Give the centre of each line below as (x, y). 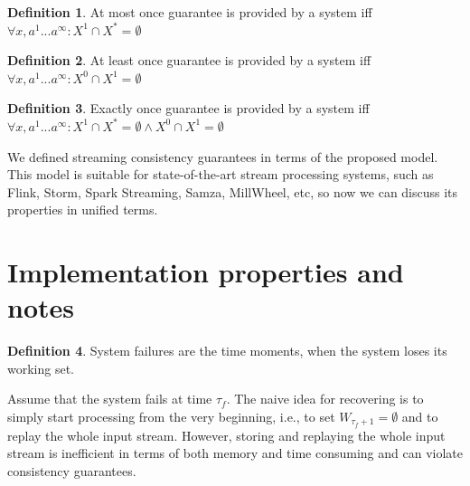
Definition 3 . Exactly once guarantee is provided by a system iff (188, 108)
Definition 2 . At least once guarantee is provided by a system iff (189, 60)
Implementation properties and (206, 272)
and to (420, 417)
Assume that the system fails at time (110, 399)
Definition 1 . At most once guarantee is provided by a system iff (190, 12)
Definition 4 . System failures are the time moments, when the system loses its (227, 351)
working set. (41, 368)
